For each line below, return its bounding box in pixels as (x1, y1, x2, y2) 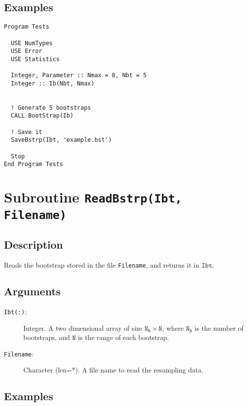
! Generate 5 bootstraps (11, 104, 91, 111)
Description (4, 237, 63, 252)
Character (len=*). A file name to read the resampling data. (23, 365, 204, 375)
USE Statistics (11, 55, 60, 63)
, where (162, 322, 184, 333)
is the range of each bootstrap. (78, 332, 169, 342)
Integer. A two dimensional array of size (23, 322, 142, 333)
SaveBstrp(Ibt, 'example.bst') (11, 136, 112, 144)
